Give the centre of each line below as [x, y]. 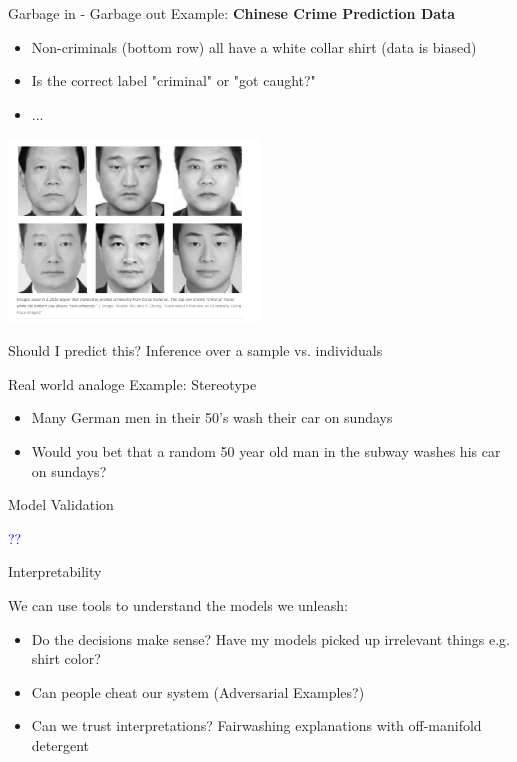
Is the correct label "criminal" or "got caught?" [173, 80]
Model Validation [61, 504]
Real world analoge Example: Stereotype [132, 383]
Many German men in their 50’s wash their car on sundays [212, 417]
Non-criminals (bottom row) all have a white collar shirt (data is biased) [254, 46]
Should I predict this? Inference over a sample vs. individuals [195, 350]
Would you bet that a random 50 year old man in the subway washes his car [266, 450]
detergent [60, 744]
